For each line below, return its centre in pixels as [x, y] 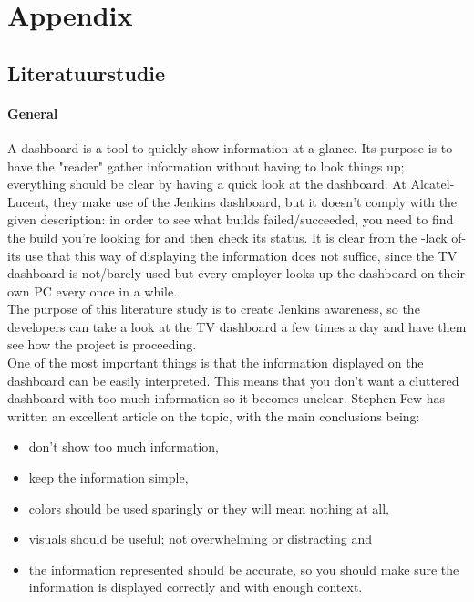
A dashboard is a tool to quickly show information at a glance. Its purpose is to [230, 147]
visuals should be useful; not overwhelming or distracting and [201, 539]
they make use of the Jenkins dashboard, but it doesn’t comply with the [255, 201]
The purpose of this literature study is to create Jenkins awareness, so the [214, 309]
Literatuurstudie [87, 73]
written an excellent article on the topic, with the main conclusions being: [214, 415]
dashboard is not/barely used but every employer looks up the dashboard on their [236, 273]
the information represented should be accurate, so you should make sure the [244, 569]
